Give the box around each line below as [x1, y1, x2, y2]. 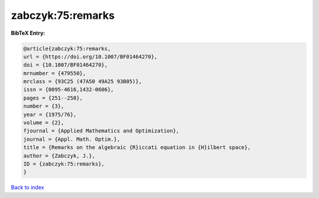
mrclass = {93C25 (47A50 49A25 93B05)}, [23, 78, 142, 85]
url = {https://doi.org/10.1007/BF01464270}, [23, 53, 158, 60]
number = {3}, [23, 103, 64, 110]
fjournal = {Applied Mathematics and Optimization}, [23, 127, 180, 134]
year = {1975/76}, [23, 111, 77, 118]
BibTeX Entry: [11, 29, 45, 37]
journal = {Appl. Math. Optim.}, [23, 136, 121, 143]
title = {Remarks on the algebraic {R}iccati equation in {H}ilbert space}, [23, 144, 251, 151]
